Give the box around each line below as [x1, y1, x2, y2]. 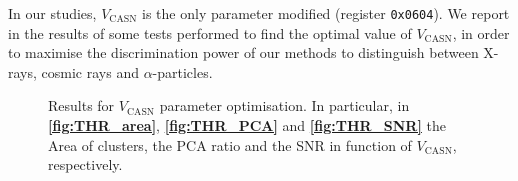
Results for [48, 95, 115, 116]
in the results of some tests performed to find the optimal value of [8, 22, 412, 43]
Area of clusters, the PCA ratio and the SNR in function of [48, 134, 412, 155]
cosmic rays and [41, 61, 139, 82]
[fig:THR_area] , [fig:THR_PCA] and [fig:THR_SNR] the [48, 115, 447, 136]
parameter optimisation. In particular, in [159, 95, 410, 116]
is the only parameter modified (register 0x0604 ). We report [142, 3, 510, 23]
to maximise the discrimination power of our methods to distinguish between [8, 42, 479, 63]
